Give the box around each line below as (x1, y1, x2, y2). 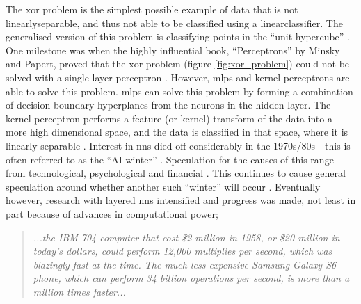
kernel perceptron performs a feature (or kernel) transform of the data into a (6, 111, 332, 125)
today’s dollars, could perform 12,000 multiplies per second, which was (33, 243, 332, 258)
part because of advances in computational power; (6, 206, 218, 221)
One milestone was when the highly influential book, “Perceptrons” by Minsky (6, 42, 340, 57)
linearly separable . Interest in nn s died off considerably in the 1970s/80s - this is (6, 138, 351, 152)
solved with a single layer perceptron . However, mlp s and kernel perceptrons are (6, 70, 350, 84)
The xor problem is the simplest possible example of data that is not (6, 2, 298, 16)
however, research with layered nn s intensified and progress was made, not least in (6, 193, 356, 207)
